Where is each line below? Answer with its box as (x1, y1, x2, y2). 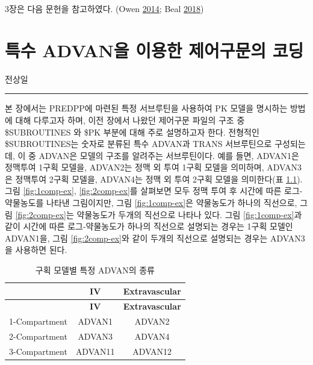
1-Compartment (9, 315, 67, 328)
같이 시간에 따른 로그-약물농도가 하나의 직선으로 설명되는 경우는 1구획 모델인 (5, 220, 293, 232)
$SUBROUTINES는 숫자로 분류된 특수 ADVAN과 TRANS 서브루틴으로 (5, 137, 272, 150)
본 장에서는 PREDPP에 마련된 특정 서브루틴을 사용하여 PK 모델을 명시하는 (5, 102, 288, 114)
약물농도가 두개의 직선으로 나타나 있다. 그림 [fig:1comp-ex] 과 (76, 208, 302, 220)
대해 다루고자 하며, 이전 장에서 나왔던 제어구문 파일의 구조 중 (15, 113, 245, 126)
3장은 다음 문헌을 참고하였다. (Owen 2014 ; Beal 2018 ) (5, 2, 204, 14)
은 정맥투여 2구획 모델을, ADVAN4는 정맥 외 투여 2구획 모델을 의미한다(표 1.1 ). (5, 172, 303, 185)
